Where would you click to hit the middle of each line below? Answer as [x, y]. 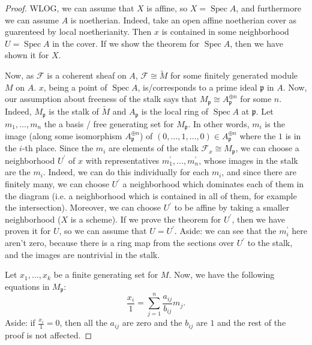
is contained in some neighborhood [225, 31]
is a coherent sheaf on [87, 75]
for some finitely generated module [234, 75]
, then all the [83, 322]
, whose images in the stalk [248, 160]
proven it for [28, 231]
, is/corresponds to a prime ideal [197, 87]
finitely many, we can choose [57, 184]
